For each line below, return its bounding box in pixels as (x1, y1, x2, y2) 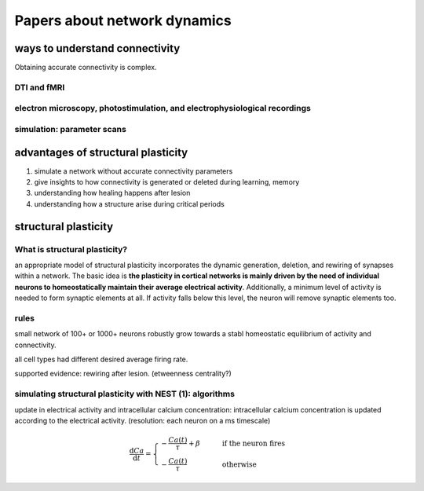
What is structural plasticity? (14, 244, 128, 255)
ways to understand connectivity (14, 42, 181, 55)
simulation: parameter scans (14, 123, 127, 134)
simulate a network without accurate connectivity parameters (34, 166, 233, 176)
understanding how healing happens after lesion (34, 189, 191, 198)
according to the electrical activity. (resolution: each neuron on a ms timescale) (14, 416, 271, 425)
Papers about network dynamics (14, 12, 232, 29)
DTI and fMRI (14, 82, 65, 93)
